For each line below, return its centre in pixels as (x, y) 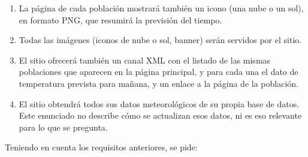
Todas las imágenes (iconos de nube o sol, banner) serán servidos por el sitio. (160, 40)
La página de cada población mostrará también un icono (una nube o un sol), (161, 8)
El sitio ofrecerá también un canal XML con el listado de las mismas (145, 60)
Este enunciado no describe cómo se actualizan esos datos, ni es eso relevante (160, 115)
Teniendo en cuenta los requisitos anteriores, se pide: (101, 147)
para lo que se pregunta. (63, 127)
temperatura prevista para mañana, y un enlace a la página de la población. (158, 83)
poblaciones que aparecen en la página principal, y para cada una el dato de (158, 72)
